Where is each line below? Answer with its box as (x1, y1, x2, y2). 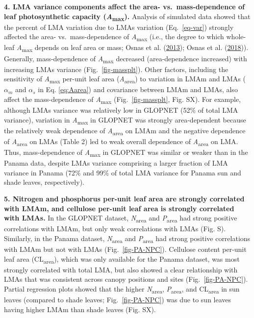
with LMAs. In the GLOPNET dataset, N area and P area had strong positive (4, 213, 237, 224)
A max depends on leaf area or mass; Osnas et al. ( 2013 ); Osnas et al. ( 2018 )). (17, 42, 249, 54)
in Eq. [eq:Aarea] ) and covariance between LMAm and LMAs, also (38, 84, 238, 95)
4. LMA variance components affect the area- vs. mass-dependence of (4, 1, 245, 11)
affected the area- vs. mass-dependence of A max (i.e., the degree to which (4, 31, 224, 43)
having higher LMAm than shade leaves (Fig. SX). (4, 304, 156, 314)
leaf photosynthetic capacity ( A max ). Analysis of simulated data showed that (4, 11, 251, 23)
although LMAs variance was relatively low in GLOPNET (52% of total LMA (4, 105, 238, 115)
